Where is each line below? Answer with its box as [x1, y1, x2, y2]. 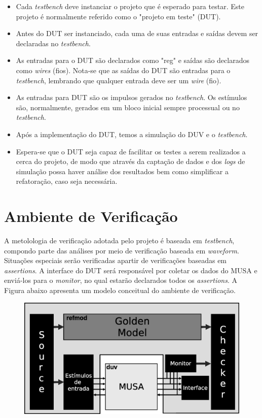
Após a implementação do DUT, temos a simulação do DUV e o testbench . [16, 128, 248, 139]
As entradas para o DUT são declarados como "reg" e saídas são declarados [16, 55, 249, 66]
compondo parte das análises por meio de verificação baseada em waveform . [4, 245, 239, 255]
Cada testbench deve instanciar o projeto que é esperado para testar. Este [16, 1, 244, 11]
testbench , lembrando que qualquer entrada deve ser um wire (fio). [16, 75, 221, 85]
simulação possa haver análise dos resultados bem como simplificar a [16, 166, 229, 176]
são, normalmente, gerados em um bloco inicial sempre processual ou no [16, 102, 240, 112]
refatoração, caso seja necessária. [16, 176, 118, 186]
